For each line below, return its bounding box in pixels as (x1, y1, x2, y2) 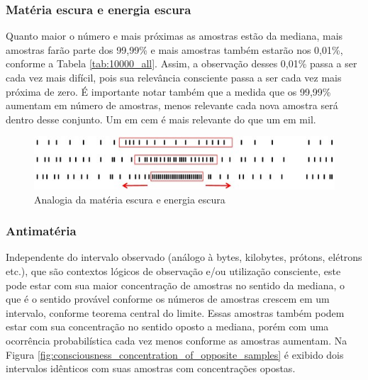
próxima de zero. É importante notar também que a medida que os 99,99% (6, 84, 331, 99)
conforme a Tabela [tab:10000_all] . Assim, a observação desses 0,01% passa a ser (6, 56, 357, 71)
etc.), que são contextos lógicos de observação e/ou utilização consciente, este (6, 263, 341, 278)
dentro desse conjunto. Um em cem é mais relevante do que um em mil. (6, 111, 316, 126)
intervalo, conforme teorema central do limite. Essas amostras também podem (6, 305, 345, 320)
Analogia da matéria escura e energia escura (34, 191, 225, 206)
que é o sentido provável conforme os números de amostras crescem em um (6, 291, 330, 306)
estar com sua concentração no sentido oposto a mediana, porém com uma (6, 319, 329, 334)
